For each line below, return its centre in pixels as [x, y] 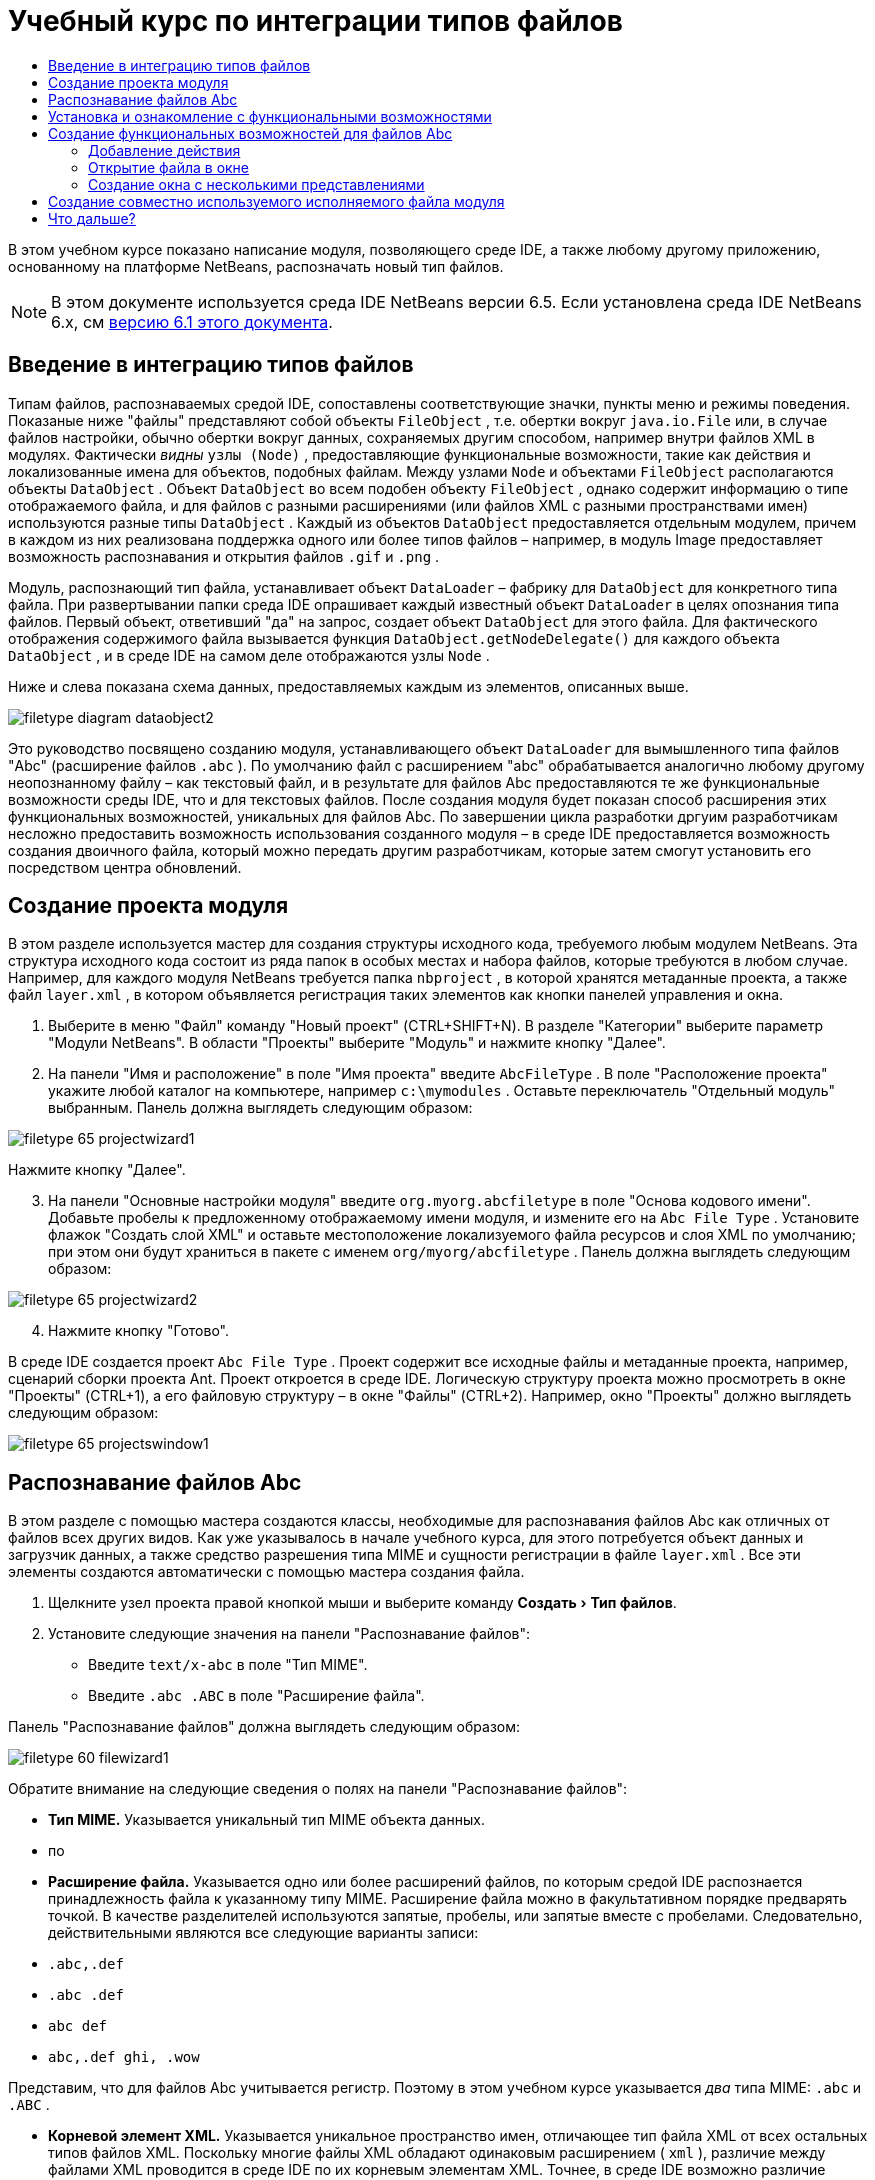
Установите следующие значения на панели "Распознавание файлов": [289, 1634]
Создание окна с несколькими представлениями [256, 184]
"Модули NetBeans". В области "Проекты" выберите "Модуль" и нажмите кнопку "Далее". [357, 1043]
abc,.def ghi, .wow [124, 2057]
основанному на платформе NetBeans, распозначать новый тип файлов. [256, 266]
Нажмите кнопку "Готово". [139, 1331]
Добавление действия [164, 150]
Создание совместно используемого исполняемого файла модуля [276, 201]
